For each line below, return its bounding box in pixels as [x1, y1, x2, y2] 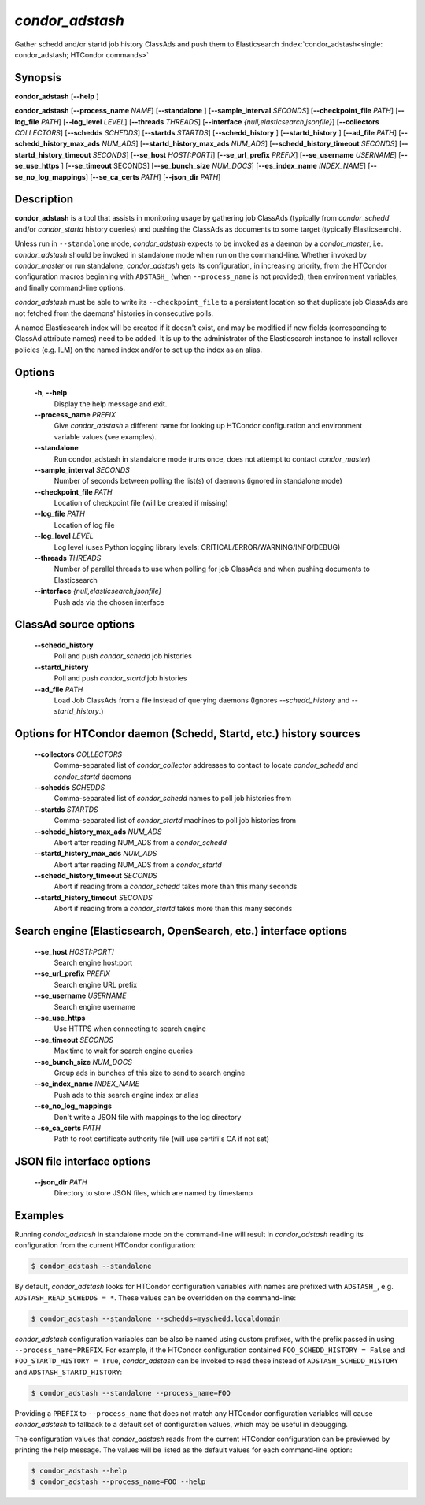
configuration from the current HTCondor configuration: [14, 1240, 196, 1250]
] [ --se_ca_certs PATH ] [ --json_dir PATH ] [85, 172, 221, 181]
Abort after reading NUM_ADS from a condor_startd [54, 859, 222, 869]
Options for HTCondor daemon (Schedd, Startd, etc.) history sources [14, 727, 361, 740]
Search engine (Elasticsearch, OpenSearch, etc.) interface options [14, 925, 348, 938]
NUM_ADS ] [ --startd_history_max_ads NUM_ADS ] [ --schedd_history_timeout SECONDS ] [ [101, 139, 402, 149]
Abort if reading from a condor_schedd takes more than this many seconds [54, 882, 297, 892]
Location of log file [54, 520, 115, 529]
